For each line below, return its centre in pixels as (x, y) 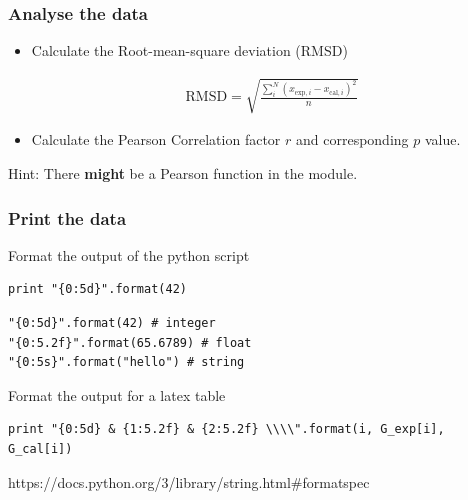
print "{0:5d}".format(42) (97, 289)
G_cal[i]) (40, 448)
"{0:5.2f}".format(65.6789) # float (130, 342)
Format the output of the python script (129, 254)
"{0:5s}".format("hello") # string (126, 362)
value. (442, 139)
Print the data (67, 217)
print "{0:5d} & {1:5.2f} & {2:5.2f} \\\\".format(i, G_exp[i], (226, 429)
